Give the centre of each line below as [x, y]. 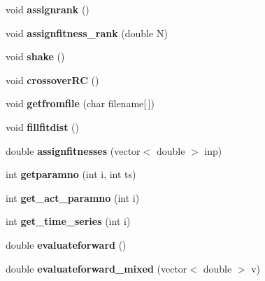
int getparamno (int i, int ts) [71, 174]
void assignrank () [48, 9]
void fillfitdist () [43, 126]
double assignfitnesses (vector [73, 150]
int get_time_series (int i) [68, 221]
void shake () [35, 56]
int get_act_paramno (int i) [73, 197]
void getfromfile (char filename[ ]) [80, 103]
